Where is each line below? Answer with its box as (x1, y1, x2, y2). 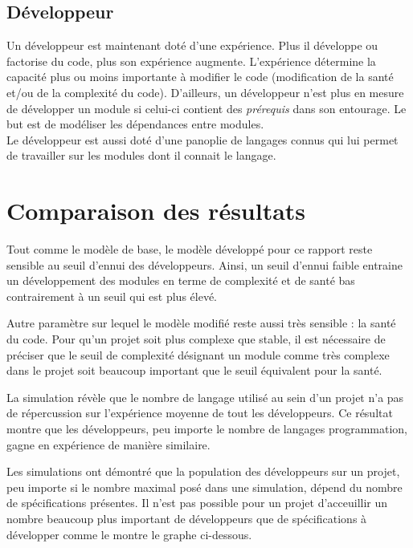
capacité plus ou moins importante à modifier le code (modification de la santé (6, 68, 394, 85)
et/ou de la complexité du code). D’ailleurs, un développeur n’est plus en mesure (6, 83, 404, 100)
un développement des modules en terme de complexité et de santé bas (6, 272, 355, 289)
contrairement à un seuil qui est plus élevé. (6, 287, 218, 304)
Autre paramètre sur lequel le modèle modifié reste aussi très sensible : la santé (6, 315, 396, 331)
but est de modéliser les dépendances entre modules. (6, 116, 264, 132)
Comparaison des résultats (6, 194, 306, 227)
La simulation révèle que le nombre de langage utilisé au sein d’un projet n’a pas (6, 388, 404, 405)
